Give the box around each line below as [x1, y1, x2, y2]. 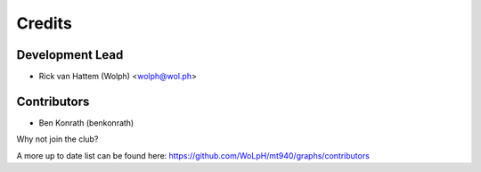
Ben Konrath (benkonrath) [38, 117, 135, 128]
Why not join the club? [16, 134, 99, 144]
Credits [16, 13, 73, 33]
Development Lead [16, 47, 124, 62]
